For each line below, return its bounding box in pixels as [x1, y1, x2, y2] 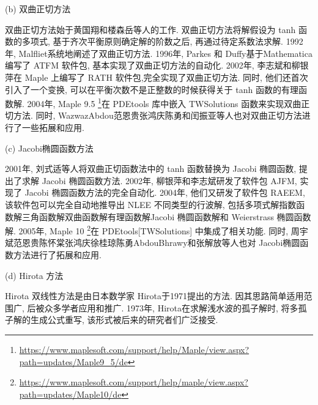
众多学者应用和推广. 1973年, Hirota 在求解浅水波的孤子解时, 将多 [44, 301, 298, 314]
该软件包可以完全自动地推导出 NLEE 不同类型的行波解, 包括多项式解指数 [5, 198, 297, 210]
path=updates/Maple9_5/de [19, 355, 128, 368]
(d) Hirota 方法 [5, 269, 64, 281]
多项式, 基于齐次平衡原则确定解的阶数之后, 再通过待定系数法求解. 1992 [21, 35, 303, 48]
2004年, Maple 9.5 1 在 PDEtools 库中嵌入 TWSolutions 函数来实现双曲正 [27, 95, 310, 110]
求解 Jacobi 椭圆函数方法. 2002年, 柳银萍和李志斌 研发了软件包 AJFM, [21, 174, 297, 187]
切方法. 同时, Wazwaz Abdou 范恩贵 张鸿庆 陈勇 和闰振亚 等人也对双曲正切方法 [5, 109, 302, 122]
